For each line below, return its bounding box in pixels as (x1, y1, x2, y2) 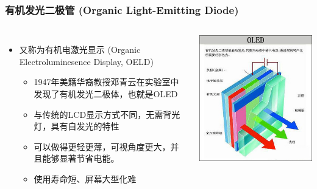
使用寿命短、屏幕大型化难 (34, 172, 137, 185)
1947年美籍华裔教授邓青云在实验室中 (34, 75, 179, 88)
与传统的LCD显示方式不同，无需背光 (34, 108, 180, 120)
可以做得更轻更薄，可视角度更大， (34, 140, 171, 153)
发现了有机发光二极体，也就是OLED (34, 88, 178, 100)
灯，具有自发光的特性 (34, 120, 119, 132)
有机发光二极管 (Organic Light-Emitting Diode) (5, 2, 239, 17)
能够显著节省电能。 (42, 152, 119, 165)
